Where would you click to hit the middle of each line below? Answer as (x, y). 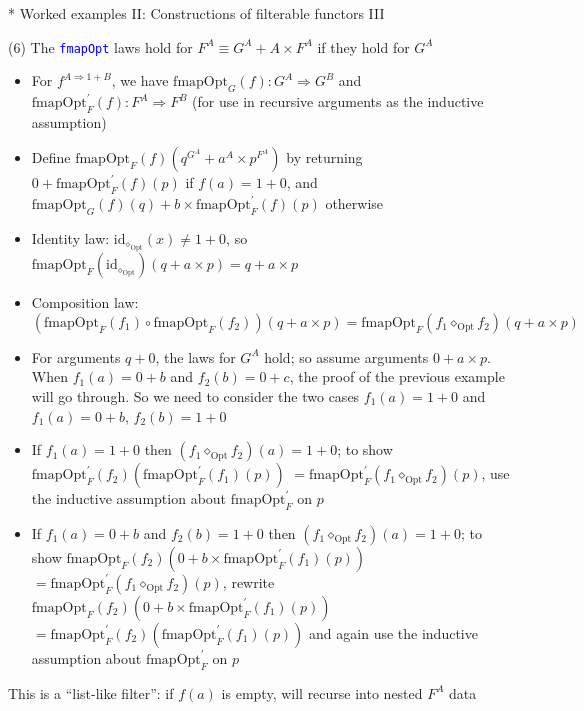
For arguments (76, 356)
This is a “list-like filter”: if (91, 692)
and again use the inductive (393, 632)
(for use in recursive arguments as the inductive (338, 101)
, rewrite (248, 581)
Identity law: (70, 238)
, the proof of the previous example (397, 376)
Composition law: (85, 302)
